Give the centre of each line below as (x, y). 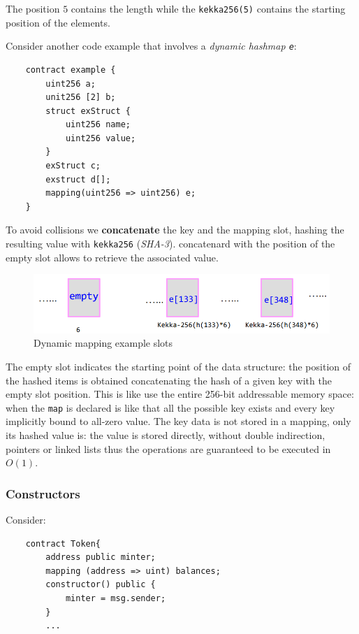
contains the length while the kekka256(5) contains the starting (208, 8)
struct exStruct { (88, 111)
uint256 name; (98, 125)
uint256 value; (101, 138)
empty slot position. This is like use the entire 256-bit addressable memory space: (180, 394)
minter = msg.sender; (116, 598)
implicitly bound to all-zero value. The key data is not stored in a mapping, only (178, 421)
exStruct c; (73, 166)
